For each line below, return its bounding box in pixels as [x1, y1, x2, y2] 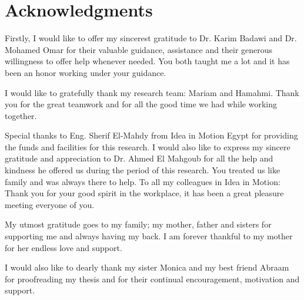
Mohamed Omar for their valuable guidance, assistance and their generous [5, 43, 273, 55]
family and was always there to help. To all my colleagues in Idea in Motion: [5, 175, 280, 187]
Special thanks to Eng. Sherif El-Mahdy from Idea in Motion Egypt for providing [5, 129, 298, 141]
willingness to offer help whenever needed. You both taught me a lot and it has [5, 55, 290, 67]
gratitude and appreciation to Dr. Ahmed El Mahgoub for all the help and [5, 152, 273, 164]
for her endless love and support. [5, 241, 122, 253]
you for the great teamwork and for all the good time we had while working [5, 98, 277, 110]
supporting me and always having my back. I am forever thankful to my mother [5, 230, 293, 242]
